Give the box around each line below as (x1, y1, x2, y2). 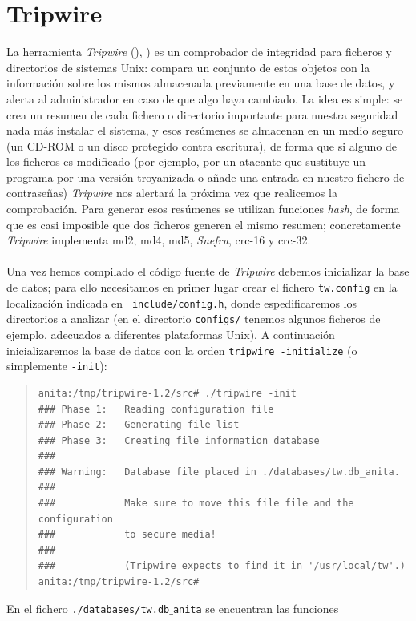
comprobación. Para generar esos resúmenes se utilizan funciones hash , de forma (6, 200, 400, 217)
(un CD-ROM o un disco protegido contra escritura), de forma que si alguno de (6, 137, 397, 154)
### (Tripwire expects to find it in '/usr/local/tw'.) (38, 560, 406, 572)
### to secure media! (38, 529, 216, 541)
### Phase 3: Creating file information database (38, 434, 320, 446)
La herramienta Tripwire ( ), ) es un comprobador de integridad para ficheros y (6, 43, 392, 60)
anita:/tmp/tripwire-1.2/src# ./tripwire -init (38, 387, 297, 399)
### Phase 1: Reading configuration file (38, 403, 274, 415)
